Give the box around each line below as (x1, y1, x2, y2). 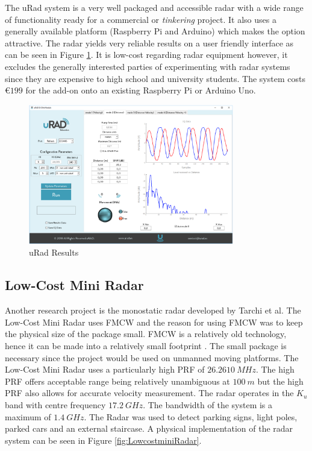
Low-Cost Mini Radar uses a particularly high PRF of (5, 363, 205, 376)
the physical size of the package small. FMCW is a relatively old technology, (5, 327, 287, 340)
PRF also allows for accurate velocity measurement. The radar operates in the (5, 386, 294, 399)
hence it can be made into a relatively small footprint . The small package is (5, 339, 287, 352)
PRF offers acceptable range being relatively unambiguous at (5, 374, 230, 387)
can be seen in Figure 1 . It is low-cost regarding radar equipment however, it (5, 48, 288, 61)
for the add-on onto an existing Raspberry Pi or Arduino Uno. (25, 84, 256, 96)
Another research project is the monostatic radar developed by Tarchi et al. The (5, 304, 301, 317)
